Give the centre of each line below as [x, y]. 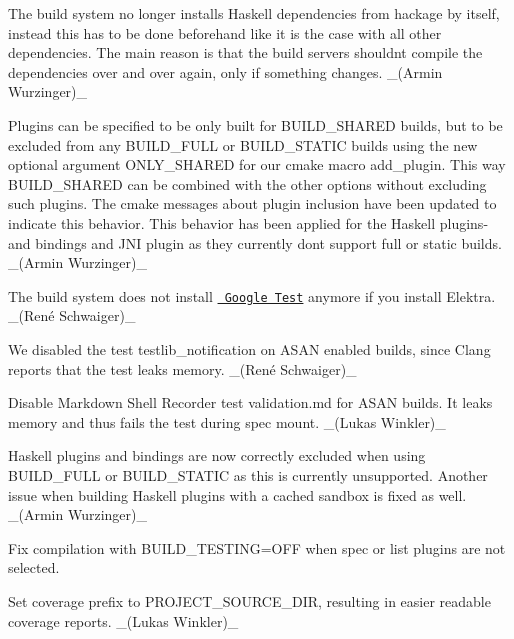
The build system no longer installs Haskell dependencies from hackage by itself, [254, 13]
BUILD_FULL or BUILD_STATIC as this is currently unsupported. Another [248, 474]
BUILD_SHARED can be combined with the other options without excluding [247, 183]
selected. [34, 567]
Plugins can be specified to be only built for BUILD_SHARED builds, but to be [255, 124]
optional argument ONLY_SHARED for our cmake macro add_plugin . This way [257, 164]
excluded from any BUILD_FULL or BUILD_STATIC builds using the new [243, 144]
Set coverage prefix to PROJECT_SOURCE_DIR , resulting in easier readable [249, 600]
